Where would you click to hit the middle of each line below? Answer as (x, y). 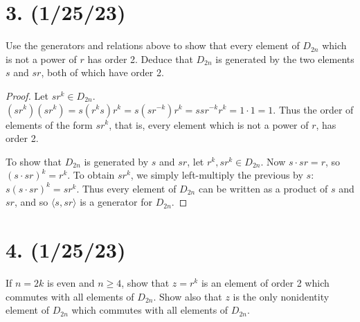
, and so (31, 202)
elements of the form (49, 124)
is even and (71, 283)
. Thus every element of (126, 188)
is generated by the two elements (285, 59)
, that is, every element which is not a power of (209, 124)
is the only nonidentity (281, 296)
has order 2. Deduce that (140, 59)
